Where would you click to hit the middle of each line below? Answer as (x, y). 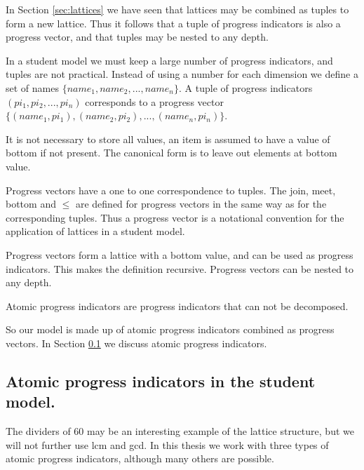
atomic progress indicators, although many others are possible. (140, 458)
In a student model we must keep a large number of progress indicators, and (169, 60)
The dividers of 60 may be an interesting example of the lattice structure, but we (180, 431)
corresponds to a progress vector (154, 101)
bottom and (31, 204)
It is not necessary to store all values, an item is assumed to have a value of (168, 139)
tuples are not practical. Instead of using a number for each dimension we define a (182, 74)
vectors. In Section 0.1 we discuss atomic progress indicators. (136, 343)
